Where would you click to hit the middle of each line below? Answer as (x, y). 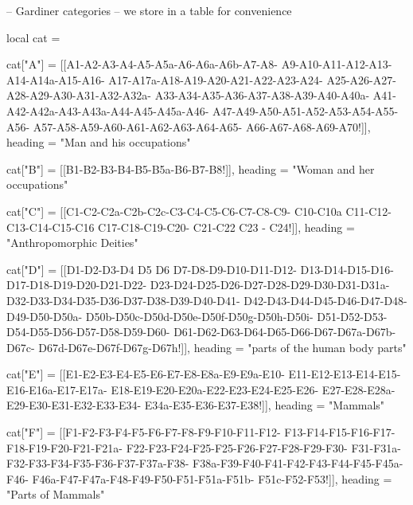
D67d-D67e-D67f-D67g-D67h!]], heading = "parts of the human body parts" (222, 347)
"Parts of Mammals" (56, 494)
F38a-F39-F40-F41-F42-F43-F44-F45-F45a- (298, 463)
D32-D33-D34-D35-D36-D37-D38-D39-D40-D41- (123, 300)
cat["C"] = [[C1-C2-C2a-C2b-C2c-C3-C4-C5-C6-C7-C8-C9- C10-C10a (174, 211)
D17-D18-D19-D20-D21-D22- (77, 285)
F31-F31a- (376, 447)
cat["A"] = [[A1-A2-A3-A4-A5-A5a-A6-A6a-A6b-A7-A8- (142, 64)
